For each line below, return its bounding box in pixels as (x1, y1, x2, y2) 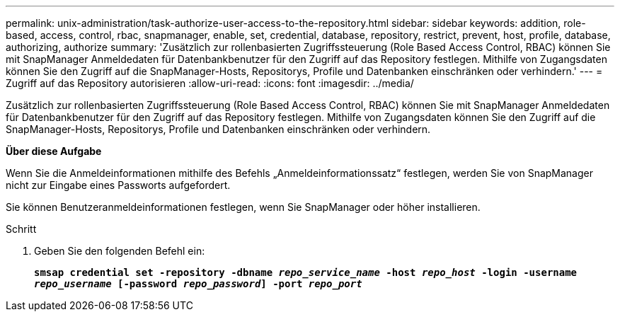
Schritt (6, 223, 37, 235)
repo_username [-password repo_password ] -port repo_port (34, 278, 362, 289)
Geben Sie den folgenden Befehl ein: (34, 245, 205, 257)
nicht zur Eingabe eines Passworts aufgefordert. (6, 179, 231, 191)
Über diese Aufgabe (6, 145, 102, 157)
